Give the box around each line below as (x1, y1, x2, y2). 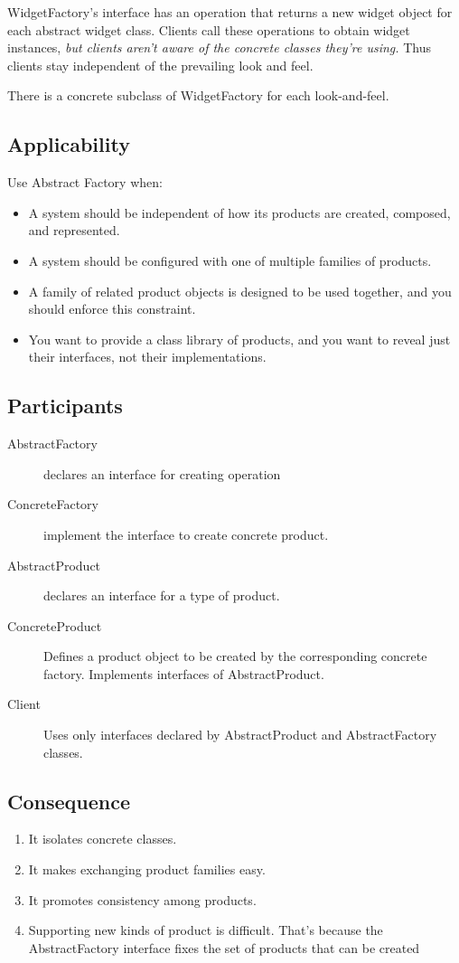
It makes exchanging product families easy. (28, 860, 266, 879)
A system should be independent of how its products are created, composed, (28, 203, 451, 222)
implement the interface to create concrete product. (43, 524, 329, 543)
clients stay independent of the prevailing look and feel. (7, 55, 314, 74)
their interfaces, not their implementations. (28, 347, 267, 366)
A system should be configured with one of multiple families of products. (28, 250, 432, 269)
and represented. (28, 221, 120, 240)
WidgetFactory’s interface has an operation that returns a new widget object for (7, 3, 453, 21)
